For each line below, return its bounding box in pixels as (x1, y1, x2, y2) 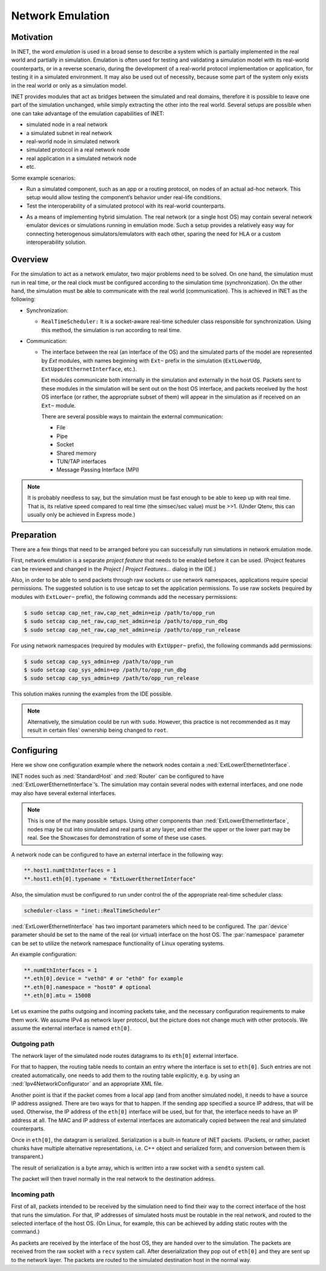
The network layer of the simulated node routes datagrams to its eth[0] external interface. (11, 1052, 238, 1060)
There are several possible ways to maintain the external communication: (41, 413, 223, 420)
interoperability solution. (26, 239, 87, 246)
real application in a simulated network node (26, 155, 137, 162)
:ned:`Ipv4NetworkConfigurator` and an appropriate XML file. (11, 1080, 163, 1087)
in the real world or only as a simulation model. (11, 82, 127, 89)
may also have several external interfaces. (11, 789, 117, 796)
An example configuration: (11, 951, 77, 958)
